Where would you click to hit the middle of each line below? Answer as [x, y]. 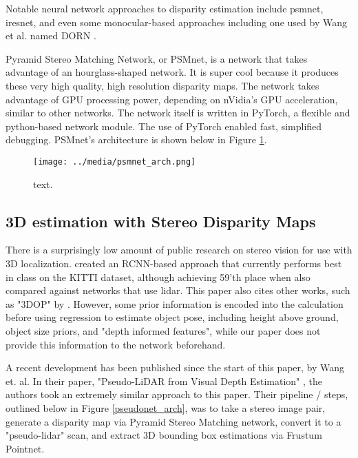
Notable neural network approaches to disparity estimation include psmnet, [165, 8]
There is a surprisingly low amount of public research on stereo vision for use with [179, 250]
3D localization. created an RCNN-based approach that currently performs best [174, 263]
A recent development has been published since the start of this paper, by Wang [175, 367]
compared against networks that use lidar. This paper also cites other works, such [178, 290]
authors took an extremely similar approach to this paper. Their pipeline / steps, [177, 394]
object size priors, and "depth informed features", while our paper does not [163, 330]
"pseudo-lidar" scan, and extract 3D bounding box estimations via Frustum [164, 435]
